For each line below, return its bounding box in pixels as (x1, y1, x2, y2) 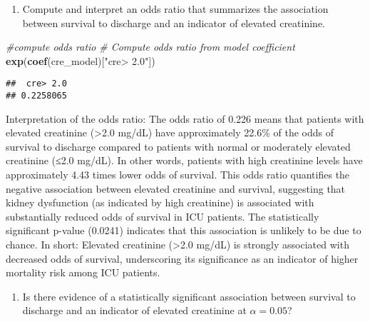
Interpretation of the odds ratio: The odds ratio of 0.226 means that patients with (6, 111, 364, 126)
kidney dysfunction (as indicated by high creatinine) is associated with (6, 195, 314, 210)
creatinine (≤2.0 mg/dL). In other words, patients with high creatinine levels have (6, 153, 363, 168)
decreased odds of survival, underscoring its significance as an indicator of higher (6, 251, 359, 266)
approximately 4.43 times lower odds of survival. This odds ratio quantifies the (6, 167, 350, 182)
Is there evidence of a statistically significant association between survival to (22, 288, 356, 303)
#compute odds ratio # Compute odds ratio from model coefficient (6, 39, 295, 54)
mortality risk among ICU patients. (6, 265, 160, 280)
